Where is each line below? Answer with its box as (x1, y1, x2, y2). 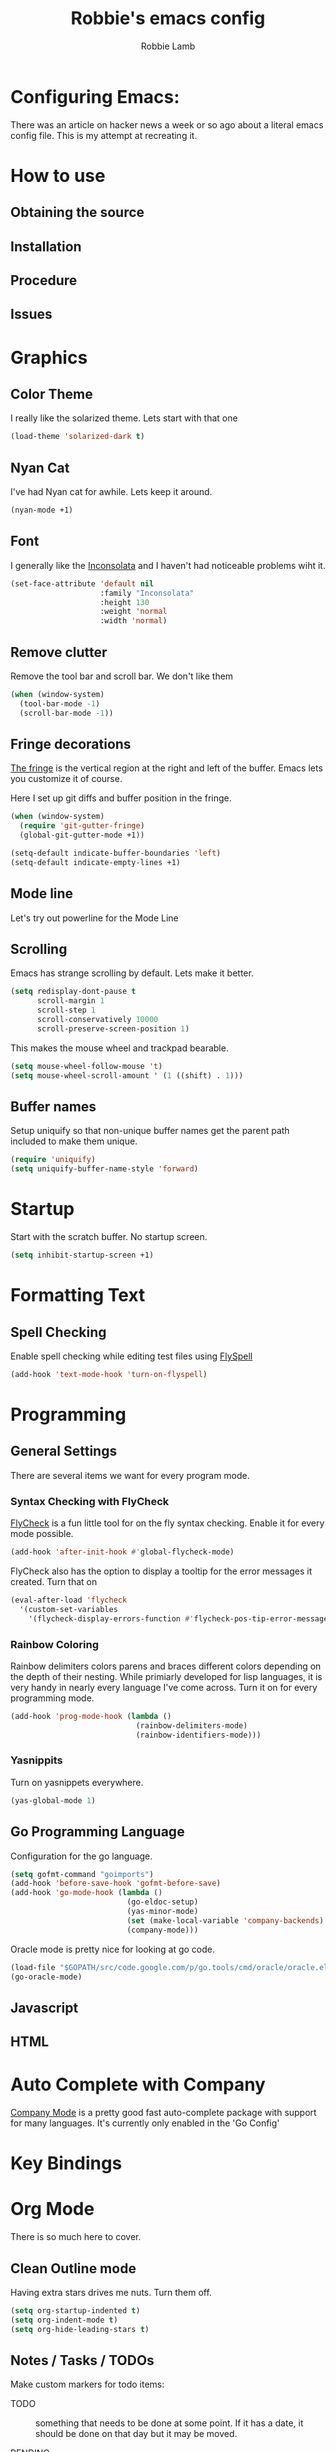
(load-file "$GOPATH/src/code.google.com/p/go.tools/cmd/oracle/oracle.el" (10, 1962, 333, 1972)
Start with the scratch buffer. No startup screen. (10, 1231, 208, 1243)
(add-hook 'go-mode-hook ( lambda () (10, 1888, 163, 1898)
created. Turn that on (10, 1575, 98, 1587)
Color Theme (10, 386, 93, 403)
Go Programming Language (10, 1823, 185, 1841)
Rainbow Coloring (10, 1637, 99, 1651)
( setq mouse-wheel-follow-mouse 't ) (10, 1061, 163, 1071)
